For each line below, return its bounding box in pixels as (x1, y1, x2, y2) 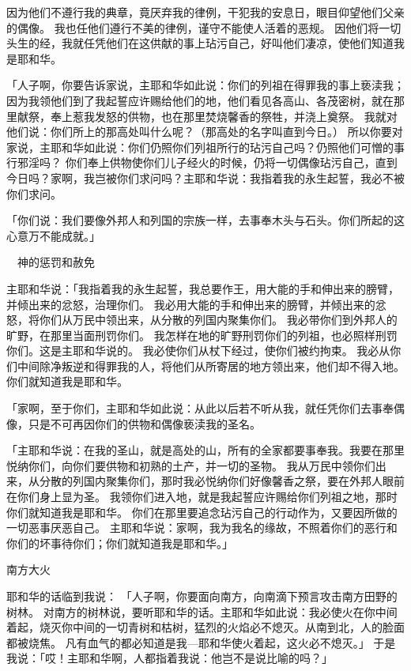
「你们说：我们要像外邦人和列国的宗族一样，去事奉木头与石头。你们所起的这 (6, 212, 405, 228)
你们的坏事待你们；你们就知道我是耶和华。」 (6, 534, 233, 551)
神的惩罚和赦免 (17, 254, 95, 270)
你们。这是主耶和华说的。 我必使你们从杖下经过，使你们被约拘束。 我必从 (6, 342, 390, 359)
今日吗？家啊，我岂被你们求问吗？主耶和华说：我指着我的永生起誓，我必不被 (6, 169, 405, 186)
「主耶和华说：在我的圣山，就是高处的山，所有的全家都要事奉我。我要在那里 (6, 442, 405, 458)
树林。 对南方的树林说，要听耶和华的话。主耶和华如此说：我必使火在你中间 (6, 603, 398, 620)
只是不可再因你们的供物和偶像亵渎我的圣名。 (28, 415, 261, 432)
